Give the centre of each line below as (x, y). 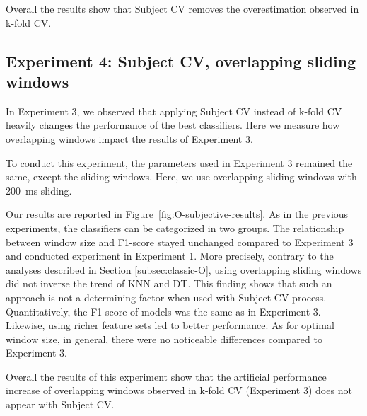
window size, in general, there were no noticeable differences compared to (164, 339)
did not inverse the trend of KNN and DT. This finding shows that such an (169, 283)
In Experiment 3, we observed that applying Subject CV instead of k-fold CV (174, 111)
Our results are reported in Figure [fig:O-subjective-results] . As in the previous (177, 214)
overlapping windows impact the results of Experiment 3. (129, 138)
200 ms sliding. (39, 190)
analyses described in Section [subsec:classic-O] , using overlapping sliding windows (184, 269)
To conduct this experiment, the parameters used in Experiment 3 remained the (179, 162)
